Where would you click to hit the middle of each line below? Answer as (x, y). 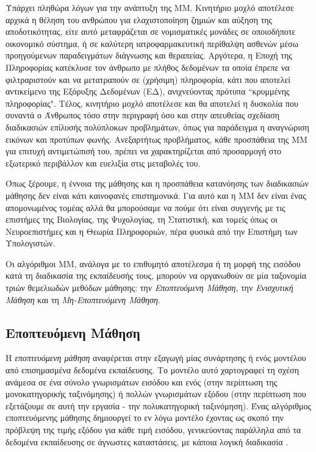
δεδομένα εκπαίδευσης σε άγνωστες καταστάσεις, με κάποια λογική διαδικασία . (147, 441)
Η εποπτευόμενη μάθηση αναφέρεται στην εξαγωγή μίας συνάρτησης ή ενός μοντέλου (156, 358)
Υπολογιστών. (31, 243)
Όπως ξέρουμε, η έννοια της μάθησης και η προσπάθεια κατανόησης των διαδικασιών (157, 183)
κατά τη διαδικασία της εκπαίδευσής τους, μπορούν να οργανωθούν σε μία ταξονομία (156, 275)
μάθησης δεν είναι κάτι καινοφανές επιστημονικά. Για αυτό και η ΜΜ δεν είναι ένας (156, 195)
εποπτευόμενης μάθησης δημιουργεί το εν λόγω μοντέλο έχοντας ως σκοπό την (145, 418)
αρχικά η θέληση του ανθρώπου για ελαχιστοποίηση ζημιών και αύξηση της (139, 19)
